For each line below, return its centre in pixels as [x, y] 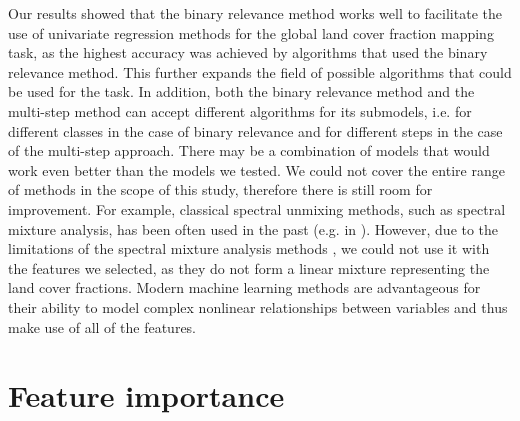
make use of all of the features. [102, 326]
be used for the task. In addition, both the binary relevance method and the [241, 91]
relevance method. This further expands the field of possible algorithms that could [260, 71]
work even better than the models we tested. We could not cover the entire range [256, 169]
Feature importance [146, 395]
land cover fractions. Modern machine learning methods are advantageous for [244, 287]
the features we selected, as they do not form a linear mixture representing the [249, 267]
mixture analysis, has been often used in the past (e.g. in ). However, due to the [253, 228]
